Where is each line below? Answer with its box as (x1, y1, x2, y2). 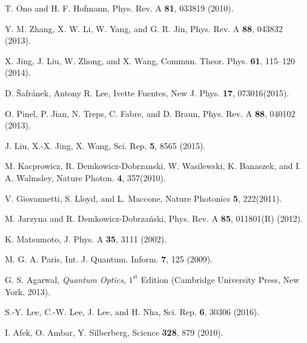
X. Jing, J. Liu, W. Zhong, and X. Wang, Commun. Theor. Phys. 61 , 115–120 (5, 54, 295, 67)
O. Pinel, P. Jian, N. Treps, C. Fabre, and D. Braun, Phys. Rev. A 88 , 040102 (5, 107, 295, 119)
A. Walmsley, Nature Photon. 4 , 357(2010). (5, 171, 166, 184)
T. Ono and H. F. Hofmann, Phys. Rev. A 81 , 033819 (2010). (5, 2, 234, 14)
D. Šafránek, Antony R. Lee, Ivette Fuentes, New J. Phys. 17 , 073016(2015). (5, 86, 289, 99)
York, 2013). (5, 285, 51, 298)
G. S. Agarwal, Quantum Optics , (5, 273, 126, 285)
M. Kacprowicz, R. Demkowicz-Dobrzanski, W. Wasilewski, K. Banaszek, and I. (5, 159, 302, 172)
